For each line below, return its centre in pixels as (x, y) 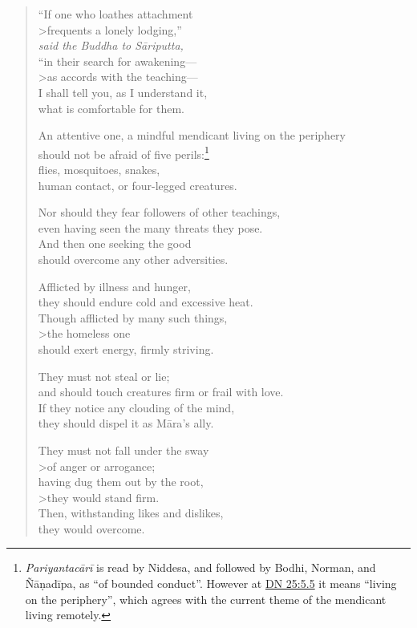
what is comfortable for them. (111, 108)
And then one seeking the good (115, 243)
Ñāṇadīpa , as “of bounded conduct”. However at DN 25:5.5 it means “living (211, 583)
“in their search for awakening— (117, 61)
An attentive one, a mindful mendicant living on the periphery (192, 135)
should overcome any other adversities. (133, 259)
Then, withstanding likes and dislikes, (131, 513)
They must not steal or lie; (104, 376)
